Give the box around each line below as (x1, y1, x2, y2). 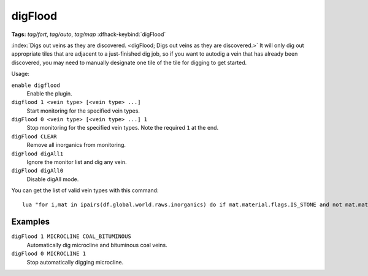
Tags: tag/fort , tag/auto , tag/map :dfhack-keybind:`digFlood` (11, 31, 166, 38)
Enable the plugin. (26, 89, 73, 97)
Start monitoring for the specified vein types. (26, 107, 140, 114)
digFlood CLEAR (11, 133, 58, 140)
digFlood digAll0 (11, 167, 64, 174)
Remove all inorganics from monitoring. (26, 141, 126, 149)
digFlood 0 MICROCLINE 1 (11, 250, 86, 257)
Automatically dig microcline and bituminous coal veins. (26, 241, 168, 248)
